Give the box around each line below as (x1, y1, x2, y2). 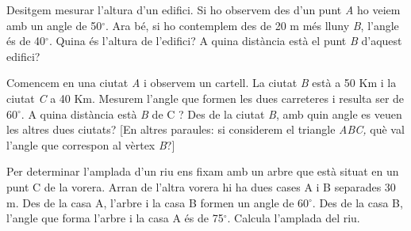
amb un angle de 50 (6, 17, 102, 33)
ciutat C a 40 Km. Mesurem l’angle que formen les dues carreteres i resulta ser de (6, 89, 405, 106)
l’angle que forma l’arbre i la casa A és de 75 (6, 210, 224, 226)
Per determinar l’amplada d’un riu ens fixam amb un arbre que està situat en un (6, 163, 399, 180)
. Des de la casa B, (312, 194, 403, 210)
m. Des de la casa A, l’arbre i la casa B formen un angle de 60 (6, 194, 309, 210)
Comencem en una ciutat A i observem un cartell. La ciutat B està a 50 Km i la (6, 74, 397, 91)
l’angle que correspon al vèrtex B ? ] (6, 136, 175, 153)
